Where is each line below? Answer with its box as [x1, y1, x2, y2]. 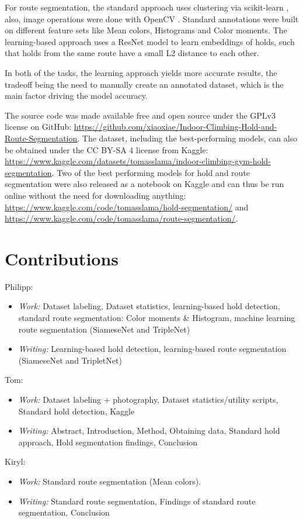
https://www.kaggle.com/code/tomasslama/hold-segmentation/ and [5, 200, 249, 213]
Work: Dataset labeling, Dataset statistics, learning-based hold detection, [18, 300, 280, 312]
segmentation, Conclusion [18, 506, 110, 518]
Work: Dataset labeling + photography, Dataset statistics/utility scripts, [18, 393, 278, 405]
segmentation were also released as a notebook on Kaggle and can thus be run [5, 178, 284, 190]
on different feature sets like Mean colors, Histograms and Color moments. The [5, 24, 287, 36]
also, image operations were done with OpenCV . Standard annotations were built [5, 12, 299, 25]
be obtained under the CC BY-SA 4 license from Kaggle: [5, 143, 208, 155]
